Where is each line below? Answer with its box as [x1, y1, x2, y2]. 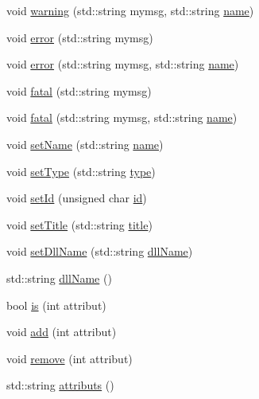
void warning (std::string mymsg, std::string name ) [6, 2, 254, 18]
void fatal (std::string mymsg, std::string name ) [6, 109, 238, 126]
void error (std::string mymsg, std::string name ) [6, 56, 239, 72]
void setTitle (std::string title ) [6, 216, 153, 233]
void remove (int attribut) [6, 350, 133, 366]
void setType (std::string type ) [6, 162, 156, 179]
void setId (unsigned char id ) [6, 190, 147, 206]
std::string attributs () [6, 377, 114, 393]
